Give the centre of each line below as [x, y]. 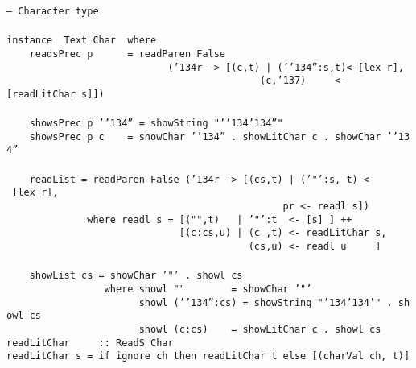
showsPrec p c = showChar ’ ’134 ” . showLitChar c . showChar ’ [211, 136]
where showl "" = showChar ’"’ [208, 289]
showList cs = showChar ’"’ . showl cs [136, 276]
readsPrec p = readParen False [128, 54]
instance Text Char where [82, 41]
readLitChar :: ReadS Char [90, 343]
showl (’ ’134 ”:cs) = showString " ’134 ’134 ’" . [266, 302]
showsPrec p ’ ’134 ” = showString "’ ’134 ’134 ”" [156, 124]
